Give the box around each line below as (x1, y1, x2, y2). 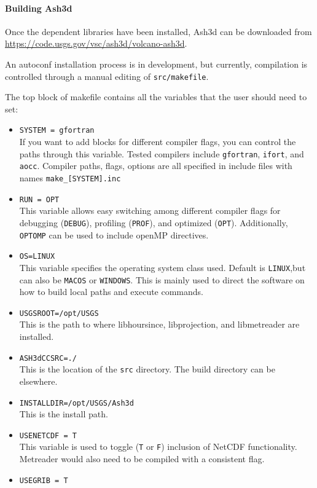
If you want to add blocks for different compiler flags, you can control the (19, 135, 296, 148)
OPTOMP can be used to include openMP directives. (19, 228, 209, 241)
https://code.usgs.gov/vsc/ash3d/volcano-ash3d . (5, 37, 187, 50)
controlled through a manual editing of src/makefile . (5, 69, 209, 82)
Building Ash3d (5, 1, 72, 14)
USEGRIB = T (19, 476, 68, 485)
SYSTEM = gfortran (19, 126, 95, 135)
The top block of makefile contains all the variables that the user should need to (5, 90, 307, 103)
